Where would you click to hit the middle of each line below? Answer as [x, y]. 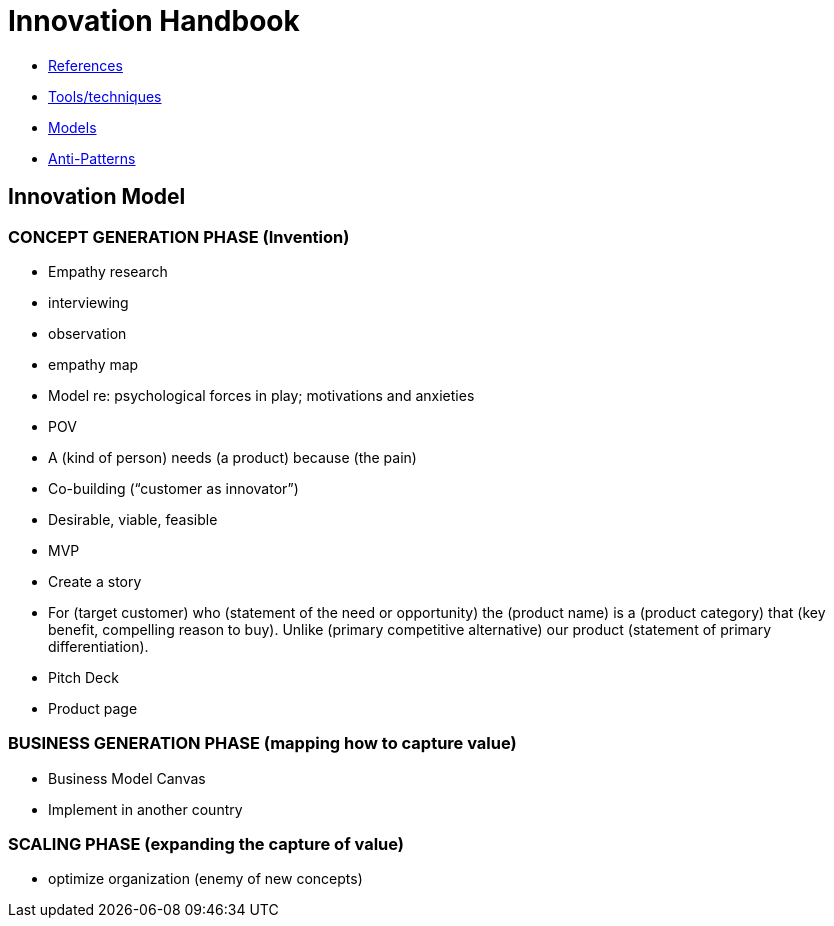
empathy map [93, 364]
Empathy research [108, 271]
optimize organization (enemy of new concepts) [205, 879]
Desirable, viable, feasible [133, 519]
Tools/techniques [105, 96]
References [85, 65]
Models [72, 127]
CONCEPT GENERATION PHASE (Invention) [179, 236]
